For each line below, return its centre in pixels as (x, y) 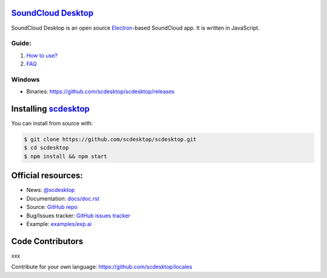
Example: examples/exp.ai (59, 223)
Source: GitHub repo (52, 207)
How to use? (42, 55)
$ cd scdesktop (46, 148)
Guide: (21, 44)
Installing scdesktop (51, 109)
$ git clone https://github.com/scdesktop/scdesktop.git (110, 140)
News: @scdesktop (51, 190)
